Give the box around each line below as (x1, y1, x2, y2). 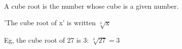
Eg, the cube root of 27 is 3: (4, 35, 89, 45)
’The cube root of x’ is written (4, 17, 96, 27)
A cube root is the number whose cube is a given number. (4, 1, 179, 11)
